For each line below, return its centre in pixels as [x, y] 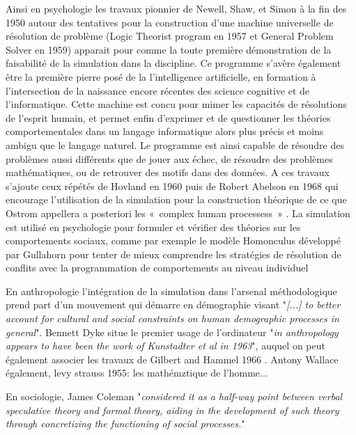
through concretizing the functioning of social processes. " [125, 424]
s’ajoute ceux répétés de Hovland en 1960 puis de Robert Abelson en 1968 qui [172, 185]
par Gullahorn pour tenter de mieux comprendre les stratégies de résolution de [173, 254]
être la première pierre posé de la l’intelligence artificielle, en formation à [161, 76]
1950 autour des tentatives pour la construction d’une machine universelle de [170, 22]
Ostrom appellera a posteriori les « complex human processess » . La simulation [178, 213]
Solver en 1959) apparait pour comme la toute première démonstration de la [169, 49]
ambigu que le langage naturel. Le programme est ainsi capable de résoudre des [175, 144]
